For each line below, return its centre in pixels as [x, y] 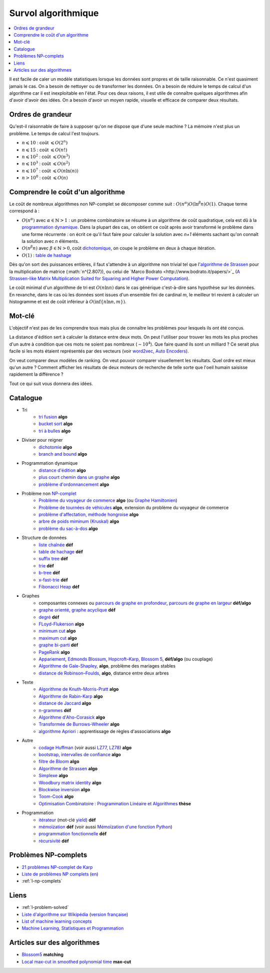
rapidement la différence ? [36, 374]
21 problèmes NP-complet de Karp [57, 867]
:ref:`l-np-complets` [42, 881]
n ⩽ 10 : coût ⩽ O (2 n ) [45, 142]
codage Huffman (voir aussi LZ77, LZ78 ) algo [85, 747]
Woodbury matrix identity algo [70, 782]
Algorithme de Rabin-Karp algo [71, 696]
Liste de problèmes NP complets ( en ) [60, 874]
